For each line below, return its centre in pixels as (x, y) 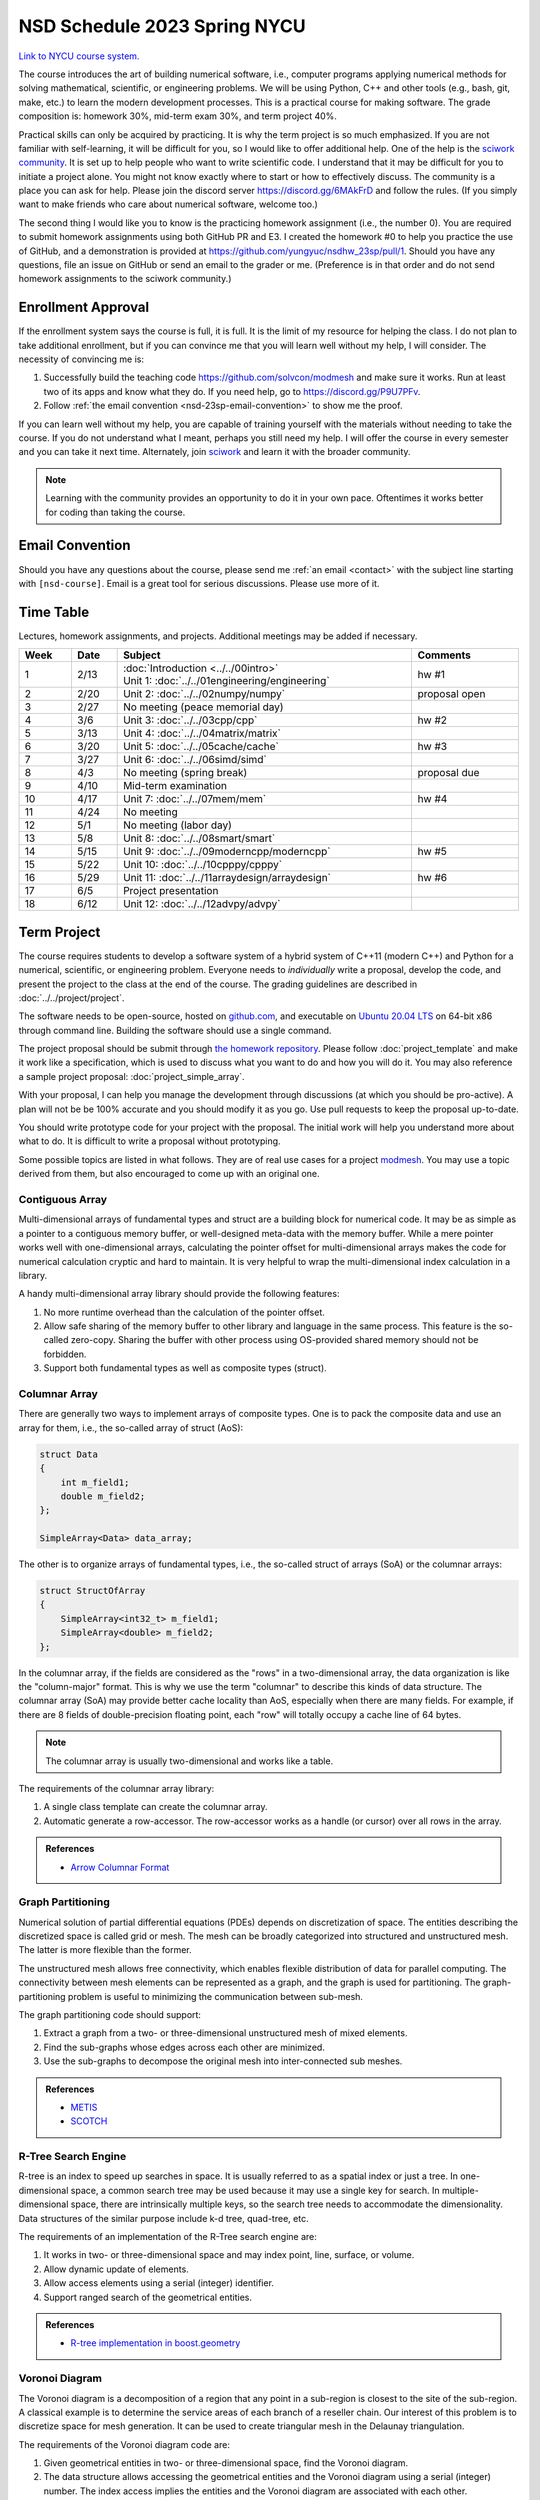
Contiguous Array (63, 1199)
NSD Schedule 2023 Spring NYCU (162, 26)
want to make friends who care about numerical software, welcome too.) (168, 204)
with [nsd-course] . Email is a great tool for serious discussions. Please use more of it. (199, 583)
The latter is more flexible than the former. (105, 1950)
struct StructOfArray (92, 1591)
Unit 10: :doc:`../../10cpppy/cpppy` (203, 865)
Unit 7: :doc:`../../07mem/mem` (195, 799)
